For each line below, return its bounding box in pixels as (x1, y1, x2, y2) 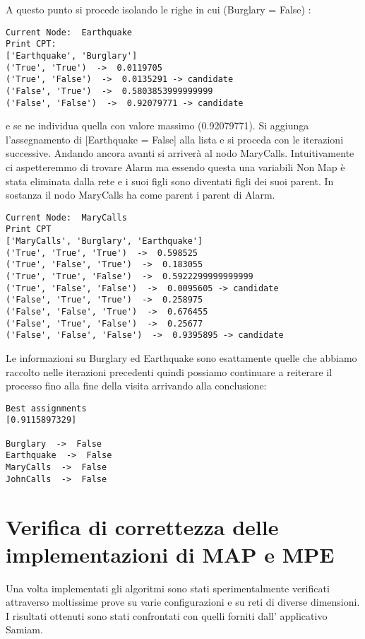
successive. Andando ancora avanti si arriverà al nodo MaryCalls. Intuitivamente (6, 146, 354, 160)
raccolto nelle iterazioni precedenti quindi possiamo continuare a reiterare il (6, 364, 333, 379)
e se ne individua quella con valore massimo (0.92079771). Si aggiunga (6, 118, 309, 133)
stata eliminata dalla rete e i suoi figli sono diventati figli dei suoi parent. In (6, 173, 334, 188)
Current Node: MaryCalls (6, 212, 127, 223)
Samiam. (6, 622, 43, 637)
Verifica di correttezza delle (6, 512, 279, 541)
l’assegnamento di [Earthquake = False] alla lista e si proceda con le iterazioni (6, 131, 344, 146)
